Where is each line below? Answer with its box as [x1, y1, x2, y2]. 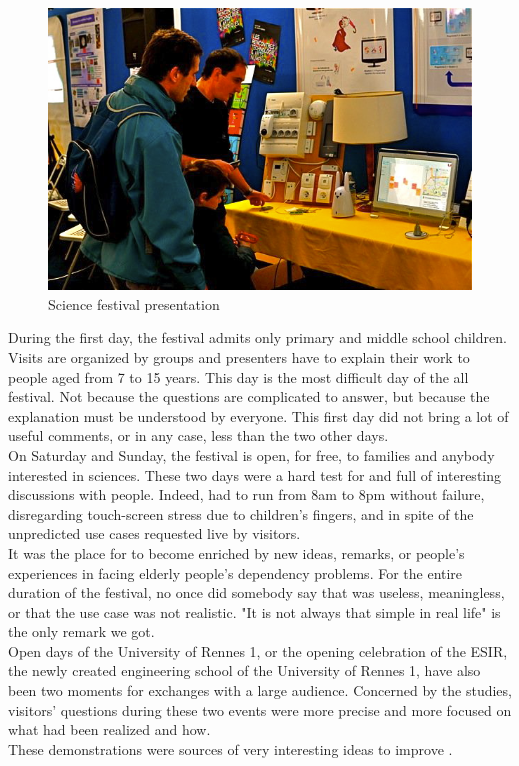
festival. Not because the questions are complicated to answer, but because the [8, 386, 490, 407]
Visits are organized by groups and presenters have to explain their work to [8, 346, 470, 367]
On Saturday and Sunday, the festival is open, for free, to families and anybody [8, 444, 495, 465]
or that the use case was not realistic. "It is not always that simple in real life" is [8, 601, 501, 622]
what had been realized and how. [8, 719, 211, 740]
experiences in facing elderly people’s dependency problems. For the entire [8, 562, 463, 583]
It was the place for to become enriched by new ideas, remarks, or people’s [8, 542, 465, 563]
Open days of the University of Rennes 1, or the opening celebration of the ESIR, [8, 640, 508, 661]
